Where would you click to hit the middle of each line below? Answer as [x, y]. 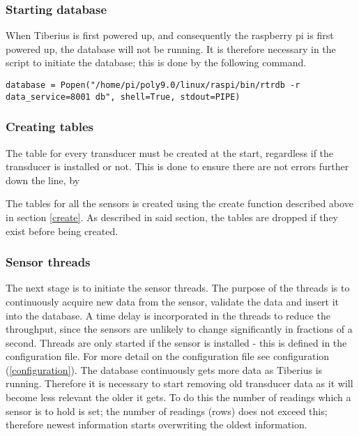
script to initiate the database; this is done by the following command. [156, 62]
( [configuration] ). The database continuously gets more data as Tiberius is [164, 369]
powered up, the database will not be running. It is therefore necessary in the [171, 48]
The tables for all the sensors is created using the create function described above [179, 203]
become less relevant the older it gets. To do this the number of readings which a [178, 397]
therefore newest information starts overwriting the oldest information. [156, 424]
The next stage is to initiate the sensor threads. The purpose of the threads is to [178, 288]
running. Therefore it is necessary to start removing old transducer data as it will [179, 383]
